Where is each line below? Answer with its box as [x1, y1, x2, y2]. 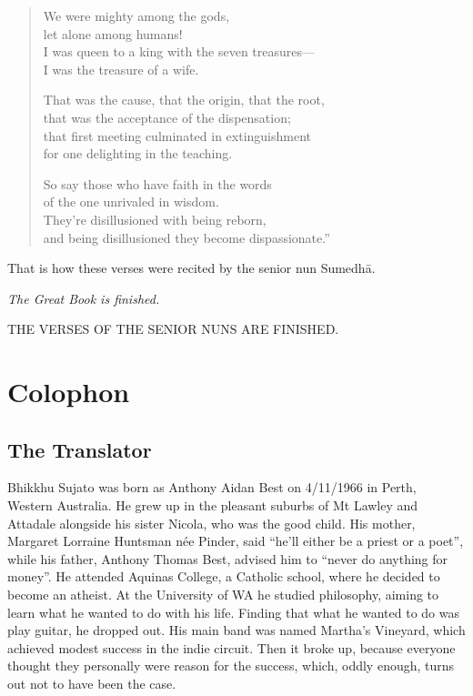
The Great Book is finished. [7, 288, 160, 308]
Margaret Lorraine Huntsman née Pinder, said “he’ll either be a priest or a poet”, [7, 531, 464, 550]
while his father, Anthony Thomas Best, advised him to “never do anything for [7, 549, 448, 568]
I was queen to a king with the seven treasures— [43, 42, 316, 61]
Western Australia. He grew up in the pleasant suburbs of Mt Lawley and [7, 496, 418, 515]
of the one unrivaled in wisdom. [43, 192, 219, 211]
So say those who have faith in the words [43, 174, 272, 193]
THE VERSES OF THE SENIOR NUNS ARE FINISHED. [7, 319, 339, 338]
